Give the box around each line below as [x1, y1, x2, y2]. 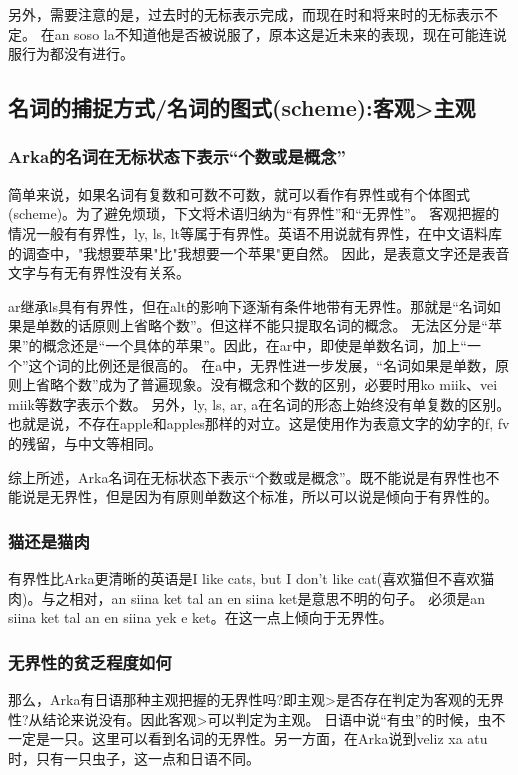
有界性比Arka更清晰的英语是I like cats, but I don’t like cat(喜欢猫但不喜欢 [8, 567, 481, 588]
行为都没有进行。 [21, 43, 134, 64]
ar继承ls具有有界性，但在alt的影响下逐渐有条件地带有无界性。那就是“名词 [8, 295, 487, 316]
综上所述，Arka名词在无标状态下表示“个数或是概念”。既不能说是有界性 [8, 466, 472, 487]
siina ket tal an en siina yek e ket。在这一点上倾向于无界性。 [8, 607, 393, 628]
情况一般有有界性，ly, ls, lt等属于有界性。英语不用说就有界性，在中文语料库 [8, 222, 502, 243]
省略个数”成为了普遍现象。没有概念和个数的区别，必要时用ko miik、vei [35, 374, 498, 395]
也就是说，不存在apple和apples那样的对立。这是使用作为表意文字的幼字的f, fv [8, 413, 510, 434]
